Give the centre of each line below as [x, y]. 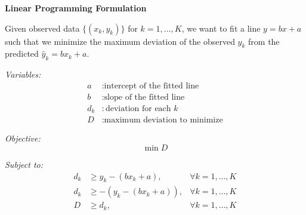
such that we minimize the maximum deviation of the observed [120, 41]
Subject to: [24, 164]
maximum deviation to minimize [163, 120]
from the [264, 41]
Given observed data [42, 28]
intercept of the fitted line [152, 86]
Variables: [23, 74]
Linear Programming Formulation [76, 8]
